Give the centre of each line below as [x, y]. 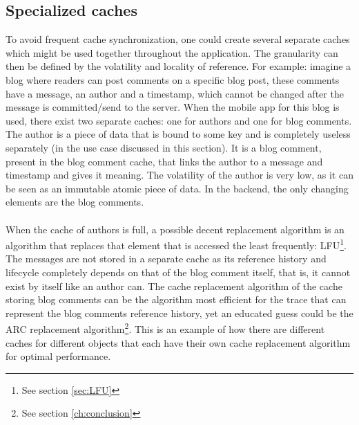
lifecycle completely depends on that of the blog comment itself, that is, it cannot [178, 272]
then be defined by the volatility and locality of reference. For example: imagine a [178, 66]
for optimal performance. [58, 356]
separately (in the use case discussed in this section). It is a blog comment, [164, 147]
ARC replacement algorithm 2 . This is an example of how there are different [165, 328]
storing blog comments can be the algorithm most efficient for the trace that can [176, 299]
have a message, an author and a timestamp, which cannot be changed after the [175, 93]
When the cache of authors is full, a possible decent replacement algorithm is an [175, 229]
